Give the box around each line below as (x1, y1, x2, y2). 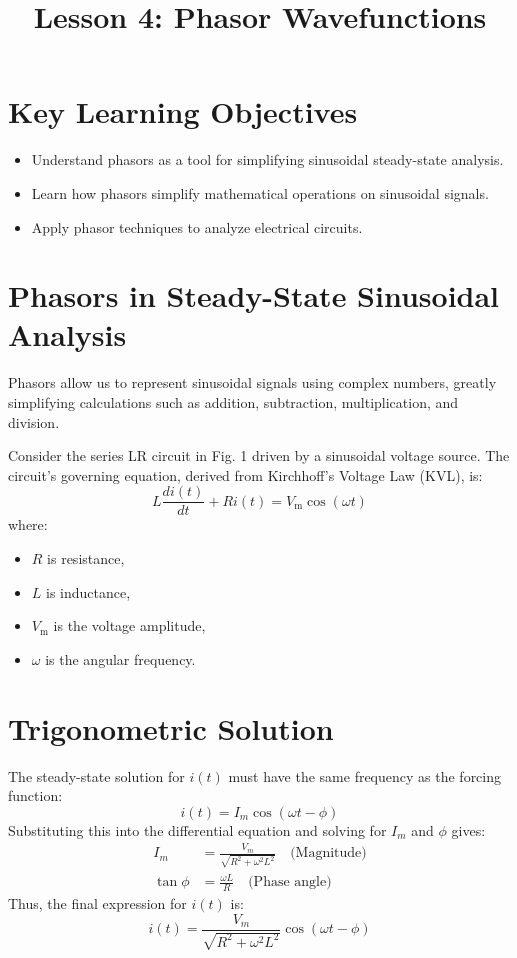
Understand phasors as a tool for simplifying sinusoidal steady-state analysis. (31, 149, 504, 170)
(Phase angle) (248, 875, 332, 890)
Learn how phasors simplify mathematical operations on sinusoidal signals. (31, 182, 489, 203)
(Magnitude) (290, 846, 367, 861)
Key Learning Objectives (8, 91, 358, 132)
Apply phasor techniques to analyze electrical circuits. (31, 216, 363, 237)
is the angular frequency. (45, 648, 196, 669)
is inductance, (46, 581, 131, 602)
